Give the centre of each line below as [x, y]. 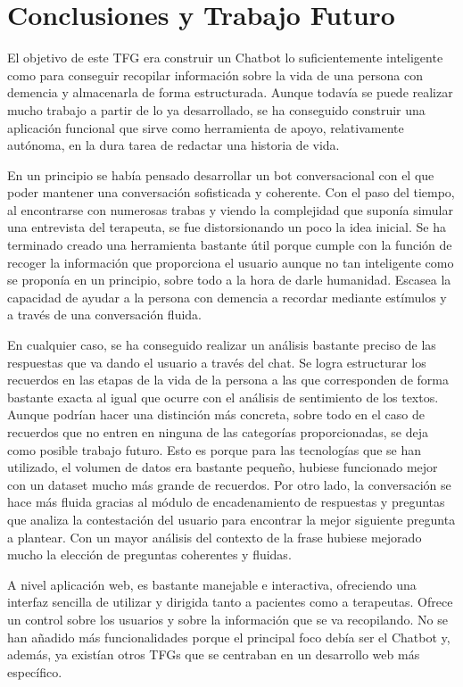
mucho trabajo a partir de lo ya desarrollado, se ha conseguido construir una [216, 109]
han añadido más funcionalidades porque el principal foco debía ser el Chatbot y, [229, 637]
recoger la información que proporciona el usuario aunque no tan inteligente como [231, 262]
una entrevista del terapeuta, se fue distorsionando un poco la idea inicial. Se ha [227, 227]
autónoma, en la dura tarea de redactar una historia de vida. [174, 145]
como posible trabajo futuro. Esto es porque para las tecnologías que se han [214, 449]
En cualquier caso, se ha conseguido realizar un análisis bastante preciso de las [222, 345]
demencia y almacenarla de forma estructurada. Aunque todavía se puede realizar [230, 92]
